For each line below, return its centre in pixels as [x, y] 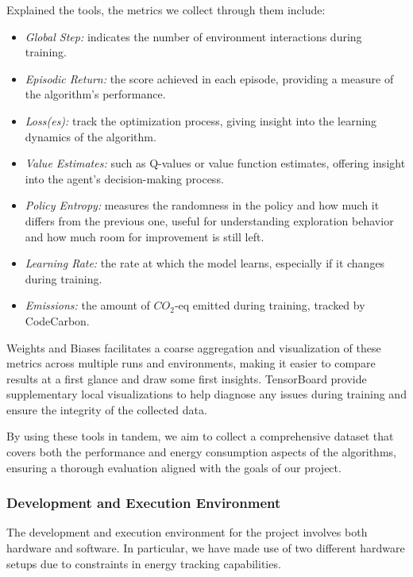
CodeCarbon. [57, 320]
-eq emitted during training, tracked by [270, 305]
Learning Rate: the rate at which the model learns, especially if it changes [205, 263]
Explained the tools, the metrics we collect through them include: [166, 10]
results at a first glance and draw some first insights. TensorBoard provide [187, 378]
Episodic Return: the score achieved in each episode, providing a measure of [209, 78]
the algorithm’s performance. [95, 94]
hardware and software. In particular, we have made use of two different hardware [206, 548]
